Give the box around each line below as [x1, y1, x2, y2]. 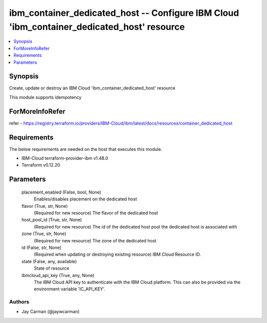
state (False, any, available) [21, 258, 77, 264]
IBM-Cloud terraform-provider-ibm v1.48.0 [21, 155, 108, 161]
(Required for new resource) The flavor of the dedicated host [34, 210, 158, 216]
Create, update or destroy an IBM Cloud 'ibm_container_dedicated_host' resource [9, 85, 176, 91]
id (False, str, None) [21, 244, 62, 250]
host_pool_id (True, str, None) [21, 217, 82, 223]
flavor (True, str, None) [21, 203, 68, 209]
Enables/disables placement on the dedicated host [34, 196, 137, 202]
